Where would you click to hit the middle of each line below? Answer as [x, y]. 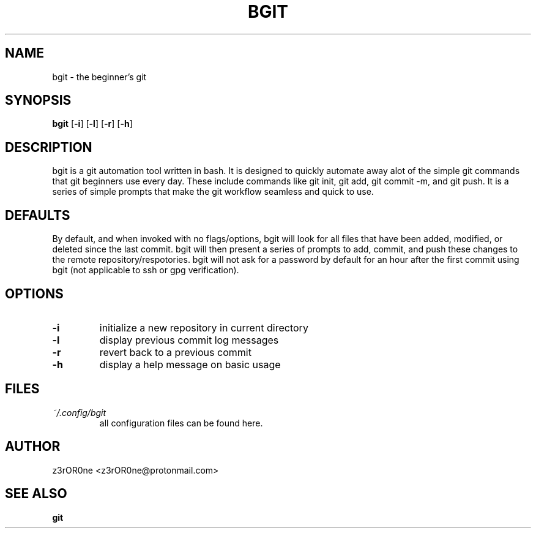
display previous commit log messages [189, 340]
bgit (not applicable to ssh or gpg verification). [146, 270]
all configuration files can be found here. [181, 423]
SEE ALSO [36, 494]
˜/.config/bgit [79, 412]
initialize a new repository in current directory [204, 327]
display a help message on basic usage [190, 364]
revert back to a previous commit [175, 352]
